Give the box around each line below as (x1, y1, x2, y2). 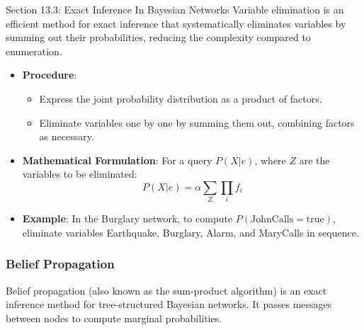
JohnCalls (251, 215, 294, 225)
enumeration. (6, 43, 62, 58)
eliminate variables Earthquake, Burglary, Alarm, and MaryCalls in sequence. (22, 224, 359, 239)
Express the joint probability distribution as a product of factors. (39, 91, 322, 106)
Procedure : (22, 67, 77, 82)
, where (254, 152, 286, 167)
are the (299, 152, 330, 167)
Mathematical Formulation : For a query (22, 152, 212, 167)
